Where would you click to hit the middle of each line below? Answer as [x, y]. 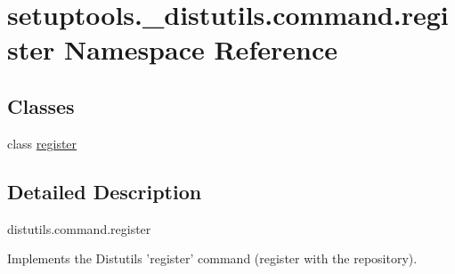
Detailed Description [105, 191]
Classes [41, 105]
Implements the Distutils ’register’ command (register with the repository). [212, 258]
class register [42, 143]
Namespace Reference [200, 49]
